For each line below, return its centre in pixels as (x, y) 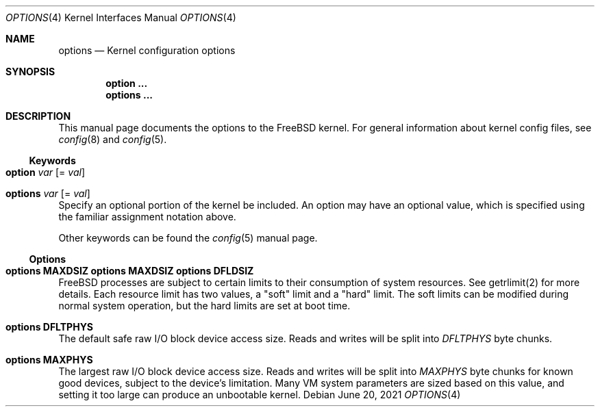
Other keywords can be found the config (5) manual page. (188, 238)
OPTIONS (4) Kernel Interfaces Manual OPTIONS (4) (121, 17)
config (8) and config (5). (113, 139)
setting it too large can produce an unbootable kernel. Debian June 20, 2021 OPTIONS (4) (260, 395)
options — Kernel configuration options (147, 50)
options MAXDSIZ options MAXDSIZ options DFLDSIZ (130, 271)
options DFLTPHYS (50, 327)
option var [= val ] (45, 172)
